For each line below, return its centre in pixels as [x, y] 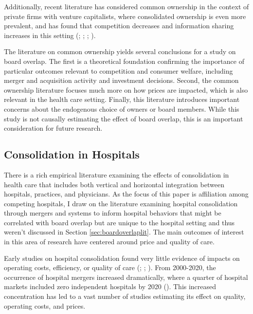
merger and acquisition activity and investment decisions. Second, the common [121, 80]
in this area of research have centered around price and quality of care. [109, 242]
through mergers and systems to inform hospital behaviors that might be [113, 213]
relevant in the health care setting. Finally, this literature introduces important [122, 99]
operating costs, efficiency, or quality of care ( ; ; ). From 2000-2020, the [110, 267]
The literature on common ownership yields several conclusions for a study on [120, 51]
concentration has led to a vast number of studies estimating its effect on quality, [125, 296]
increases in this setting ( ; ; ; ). [50, 35]
